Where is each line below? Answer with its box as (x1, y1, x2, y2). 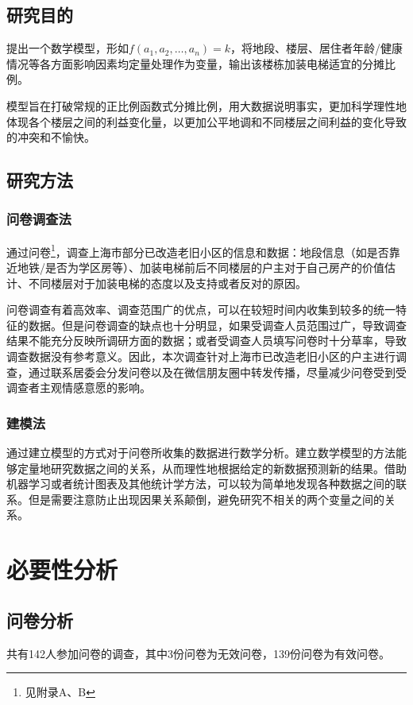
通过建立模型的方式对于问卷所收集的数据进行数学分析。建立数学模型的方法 (6, 444, 396, 460)
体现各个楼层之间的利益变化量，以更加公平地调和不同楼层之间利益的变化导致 (6, 113, 407, 130)
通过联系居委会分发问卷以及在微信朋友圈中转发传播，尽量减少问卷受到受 (28, 363, 407, 380)
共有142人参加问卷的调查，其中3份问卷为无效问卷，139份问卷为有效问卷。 (6, 645, 390, 661)
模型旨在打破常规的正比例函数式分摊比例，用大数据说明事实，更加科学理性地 (6, 97, 407, 114)
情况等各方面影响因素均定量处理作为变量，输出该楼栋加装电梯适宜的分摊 (6, 55, 384, 72)
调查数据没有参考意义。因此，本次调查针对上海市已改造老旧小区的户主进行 (6, 347, 396, 364)
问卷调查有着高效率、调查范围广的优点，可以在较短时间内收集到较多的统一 (6, 301, 396, 318)
